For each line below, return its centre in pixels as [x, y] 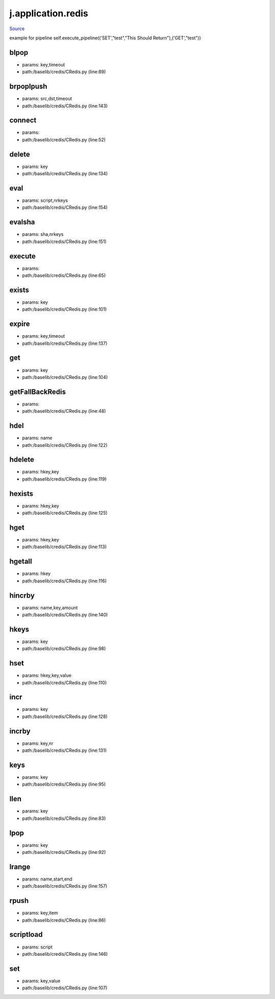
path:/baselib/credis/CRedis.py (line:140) [65, 614]
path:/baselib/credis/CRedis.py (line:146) [65, 954]
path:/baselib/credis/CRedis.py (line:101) [64, 310]
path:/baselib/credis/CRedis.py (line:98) [64, 649]
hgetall [21, 562]
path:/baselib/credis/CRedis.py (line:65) [64, 275]
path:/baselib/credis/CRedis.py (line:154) [65, 207]
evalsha [22, 222]
